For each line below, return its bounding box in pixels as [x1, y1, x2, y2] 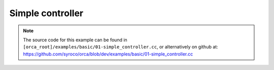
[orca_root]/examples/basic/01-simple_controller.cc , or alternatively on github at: [23, 44, 218, 50]
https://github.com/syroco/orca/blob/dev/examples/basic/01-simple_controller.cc [23, 51, 193, 57]
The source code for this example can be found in [23, 37, 128, 43]
